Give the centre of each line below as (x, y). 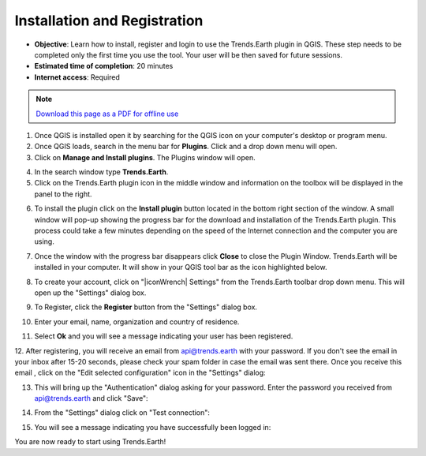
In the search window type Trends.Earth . (101, 172)
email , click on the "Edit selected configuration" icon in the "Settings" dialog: (140, 373)
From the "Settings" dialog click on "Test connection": (122, 413)
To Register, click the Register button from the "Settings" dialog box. (146, 307)
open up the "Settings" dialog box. (90, 293)
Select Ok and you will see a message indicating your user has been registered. (164, 336)
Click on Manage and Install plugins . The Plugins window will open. (145, 157)
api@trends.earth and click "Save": (92, 398)
